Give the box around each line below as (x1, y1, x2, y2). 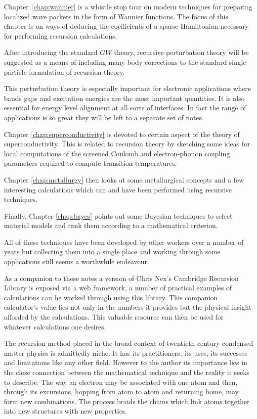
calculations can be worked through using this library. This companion (4, 292, 218, 302)
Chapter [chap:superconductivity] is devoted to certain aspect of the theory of (4, 129, 240, 139)
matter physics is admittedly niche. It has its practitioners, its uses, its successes (4, 347, 248, 358)
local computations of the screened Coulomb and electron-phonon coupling (4, 148, 230, 158)
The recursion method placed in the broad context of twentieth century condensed (4, 338, 253, 348)
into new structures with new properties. (4, 406, 127, 416)
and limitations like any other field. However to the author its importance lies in (4, 357, 247, 368)
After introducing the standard (4, 47, 98, 57)
